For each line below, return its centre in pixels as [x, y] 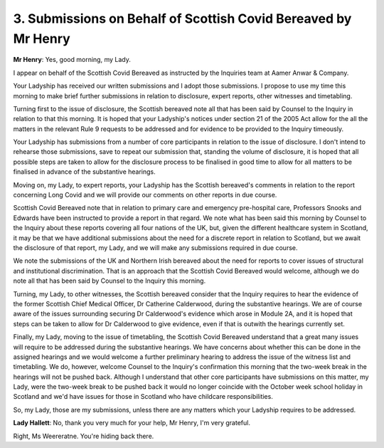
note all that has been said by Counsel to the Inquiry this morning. [110, 281]
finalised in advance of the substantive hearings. [84, 172]
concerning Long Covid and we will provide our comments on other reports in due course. [145, 195]
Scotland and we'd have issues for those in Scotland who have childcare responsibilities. [143, 397]
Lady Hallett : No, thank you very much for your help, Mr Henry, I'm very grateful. [132, 423]
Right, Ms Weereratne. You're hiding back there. [84, 436]
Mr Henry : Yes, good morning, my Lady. [72, 60]
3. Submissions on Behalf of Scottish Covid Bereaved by [182, 19]
